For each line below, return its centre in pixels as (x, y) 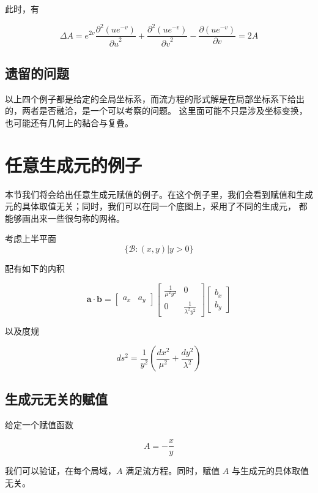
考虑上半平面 (31, 239)
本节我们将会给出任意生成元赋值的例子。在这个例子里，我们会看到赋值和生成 (159, 194)
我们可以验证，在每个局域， (61, 471)
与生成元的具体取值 (270, 471)
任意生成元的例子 (74, 164)
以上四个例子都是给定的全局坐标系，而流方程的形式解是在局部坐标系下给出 (155, 98)
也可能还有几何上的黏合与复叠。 (69, 122)
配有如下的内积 (35, 268)
